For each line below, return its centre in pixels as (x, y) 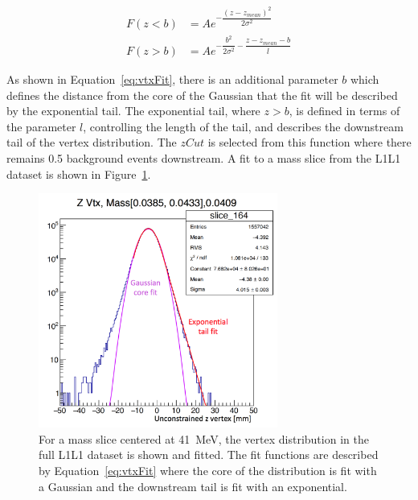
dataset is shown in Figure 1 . (79, 174)
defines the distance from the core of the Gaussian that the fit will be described (202, 95)
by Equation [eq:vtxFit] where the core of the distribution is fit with (208, 471)
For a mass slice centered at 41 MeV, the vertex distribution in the (204, 438)
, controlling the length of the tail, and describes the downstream (243, 126)
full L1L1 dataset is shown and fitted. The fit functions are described (209, 455)
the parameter (41, 126)
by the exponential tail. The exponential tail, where (133, 111)
